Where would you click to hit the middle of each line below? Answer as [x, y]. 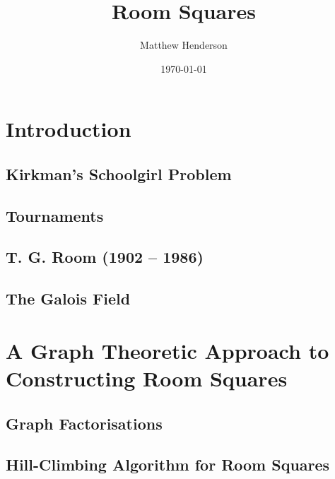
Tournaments [55, 215]
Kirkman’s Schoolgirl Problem [119, 173]
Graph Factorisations [84, 423]
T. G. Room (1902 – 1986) [105, 257]
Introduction [69, 129]
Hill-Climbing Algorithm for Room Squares [168, 465]
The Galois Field [68, 298]
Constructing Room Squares [147, 378]
